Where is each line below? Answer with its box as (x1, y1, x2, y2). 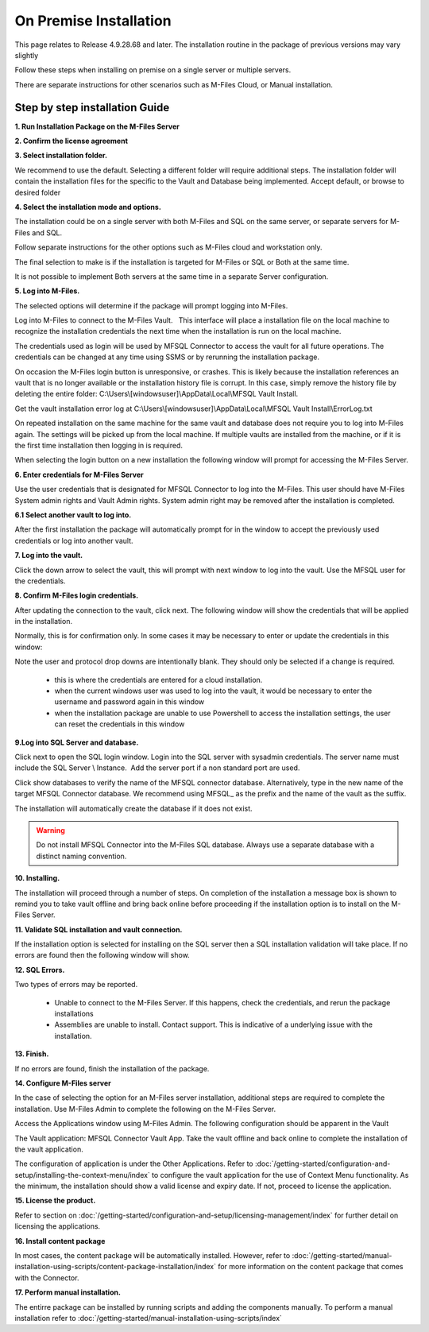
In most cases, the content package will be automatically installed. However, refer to (14, 1251, 291, 1260)
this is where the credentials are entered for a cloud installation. (54, 675, 263, 684)
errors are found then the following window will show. (14, 951, 190, 960)
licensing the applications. (14, 1222, 101, 1231)
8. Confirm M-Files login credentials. (14, 590, 139, 600)
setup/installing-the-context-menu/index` (14, 1170, 150, 1179)
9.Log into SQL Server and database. (14, 738, 139, 747)
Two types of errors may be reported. (14, 980, 138, 989)
